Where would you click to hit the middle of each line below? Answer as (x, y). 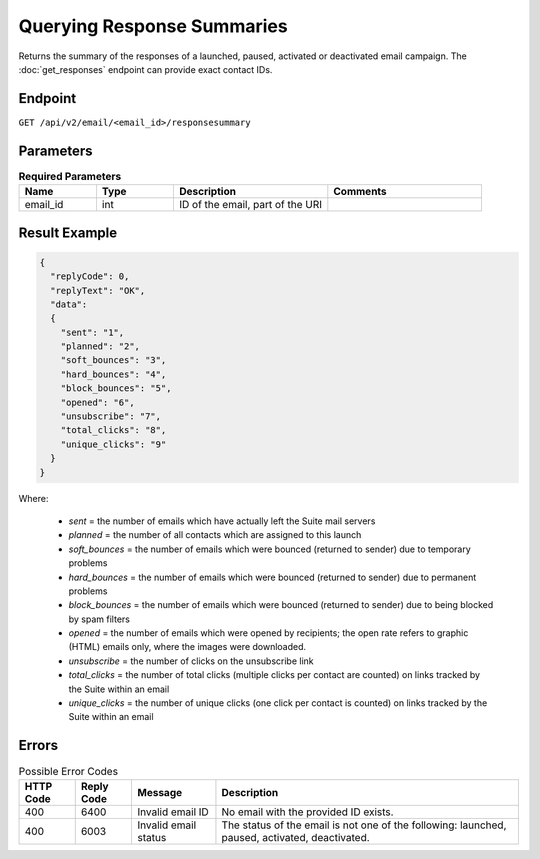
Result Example (68, 232)
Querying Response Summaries (153, 26)
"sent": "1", (92, 332)
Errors (38, 745)
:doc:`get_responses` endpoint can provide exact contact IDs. (145, 69)
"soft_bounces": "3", (113, 360)
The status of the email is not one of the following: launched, (364, 825)
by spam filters (99, 619)
